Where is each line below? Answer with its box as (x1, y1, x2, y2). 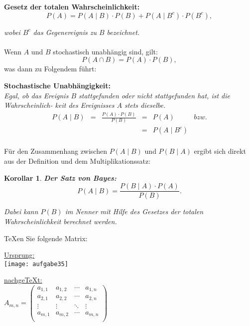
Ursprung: (4, 250, 35, 260)
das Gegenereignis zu (33, 26, 97, 37)
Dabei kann (4, 206, 38, 217)
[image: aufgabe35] (4, 260, 68, 268)
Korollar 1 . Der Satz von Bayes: (4, 172, 117, 183)
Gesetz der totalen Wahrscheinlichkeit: (4, 1, 140, 11)
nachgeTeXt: (4, 275, 42, 285)
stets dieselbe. (124, 100, 166, 110)
